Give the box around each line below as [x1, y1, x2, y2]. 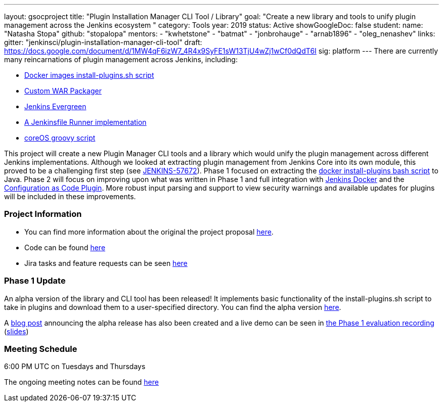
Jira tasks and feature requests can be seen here [24, 258, 188, 267]
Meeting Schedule [4, 343, 77, 354]
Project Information [4, 209, 82, 219]
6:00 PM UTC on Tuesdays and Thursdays [4, 362, 146, 371]
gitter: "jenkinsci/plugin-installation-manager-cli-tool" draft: [4, 38, 202, 47]
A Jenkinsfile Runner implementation [24, 118, 147, 126]
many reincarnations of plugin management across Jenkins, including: [4, 55, 238, 64]
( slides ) [4, 327, 29, 336]
